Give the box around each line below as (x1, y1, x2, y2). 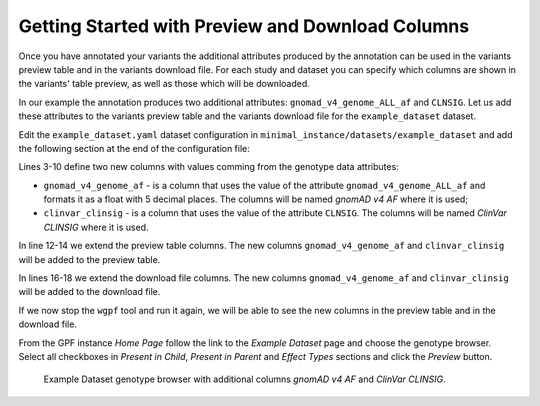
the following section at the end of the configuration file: (18, 142, 250, 154)
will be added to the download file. (18, 286, 161, 298)
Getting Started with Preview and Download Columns (18, 15, 470, 37)
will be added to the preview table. (18, 253, 161, 265)
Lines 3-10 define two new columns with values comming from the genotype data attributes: (18, 161, 399, 173)
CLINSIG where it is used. (43, 221, 149, 233)
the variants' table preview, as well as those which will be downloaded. (18, 78, 310, 90)
